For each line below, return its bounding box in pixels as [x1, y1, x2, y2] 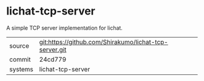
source [9, 41, 29, 50]
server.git [39, 45, 67, 54]
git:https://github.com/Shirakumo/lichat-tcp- [39, 37, 168, 46]
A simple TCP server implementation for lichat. [6, 24, 123, 31]
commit [9, 55, 31, 63]
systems [9, 65, 33, 73]
